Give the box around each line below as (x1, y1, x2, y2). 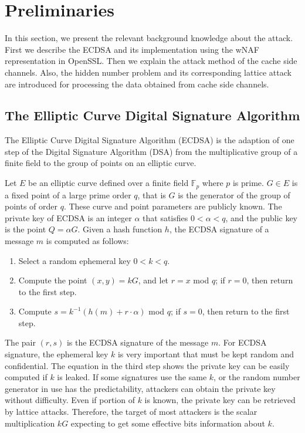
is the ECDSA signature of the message (66, 336, 209, 349)
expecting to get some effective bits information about (70, 417, 265, 429)
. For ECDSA (218, 336, 267, 349)
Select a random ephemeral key (18, 254, 131, 266)
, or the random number (213, 371, 300, 383)
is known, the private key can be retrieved (144, 394, 296, 406)
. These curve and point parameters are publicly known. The (63, 200, 282, 212)
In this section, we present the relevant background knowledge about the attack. (5, 32, 293, 44)
